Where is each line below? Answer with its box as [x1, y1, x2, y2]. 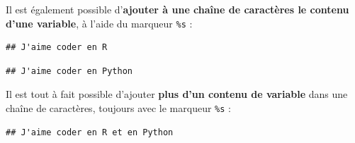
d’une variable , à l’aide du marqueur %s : [6, 15, 193, 30]
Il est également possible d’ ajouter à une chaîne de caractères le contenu [6, 2, 349, 16]
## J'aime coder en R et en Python [6, 127, 174, 137]
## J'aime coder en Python [6, 66, 133, 76]
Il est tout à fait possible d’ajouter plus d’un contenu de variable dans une [6, 87, 348, 101]
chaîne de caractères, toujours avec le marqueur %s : [6, 101, 231, 116]
